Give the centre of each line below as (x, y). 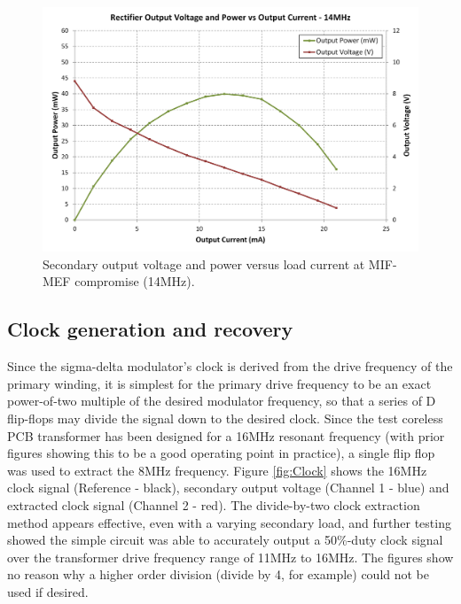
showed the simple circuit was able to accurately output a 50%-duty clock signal (225, 540)
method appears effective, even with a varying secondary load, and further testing (229, 522)
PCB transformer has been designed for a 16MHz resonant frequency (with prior (226, 435)
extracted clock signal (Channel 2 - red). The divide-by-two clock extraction (214, 504)
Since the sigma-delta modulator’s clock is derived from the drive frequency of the (230, 366)
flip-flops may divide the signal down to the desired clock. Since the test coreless (225, 418)
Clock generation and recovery (150, 329)
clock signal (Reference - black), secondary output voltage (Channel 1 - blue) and (228, 488)
